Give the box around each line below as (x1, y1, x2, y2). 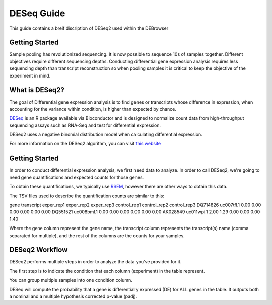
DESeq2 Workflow (9, 246, 68, 254)
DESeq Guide (9, 8, 65, 19)
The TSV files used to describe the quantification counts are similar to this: (9, 193, 165, 199)
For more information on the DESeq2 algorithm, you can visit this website (9, 141, 161, 147)
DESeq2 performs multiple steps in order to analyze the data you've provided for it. (9, 259, 182, 265)
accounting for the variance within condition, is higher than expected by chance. (9, 106, 176, 112)
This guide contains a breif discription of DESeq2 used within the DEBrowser (9, 25, 169, 31)
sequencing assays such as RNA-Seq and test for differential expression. (9, 122, 161, 128)
